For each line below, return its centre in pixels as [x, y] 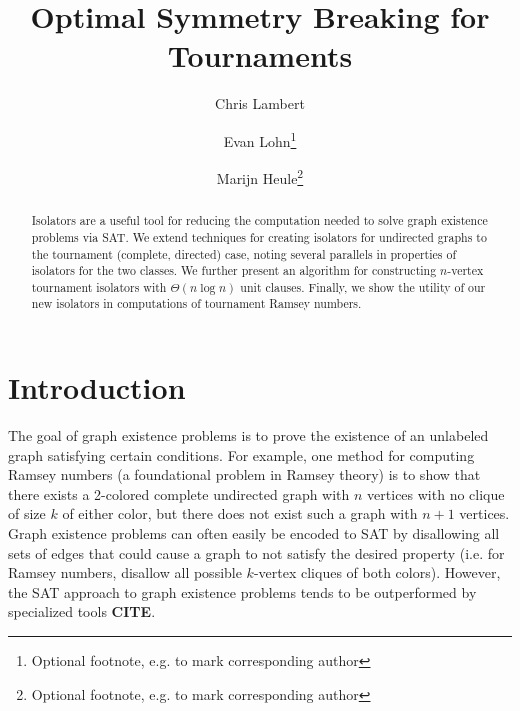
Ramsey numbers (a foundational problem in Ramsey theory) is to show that [244, 474]
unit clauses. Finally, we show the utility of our [363, 286]
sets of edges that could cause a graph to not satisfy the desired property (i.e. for [256, 552]
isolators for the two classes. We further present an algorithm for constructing [234, 270]
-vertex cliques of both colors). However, [377, 572]
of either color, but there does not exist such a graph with [240, 513]
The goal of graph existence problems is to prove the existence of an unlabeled [248, 435]
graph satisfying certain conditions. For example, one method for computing [241, 454]
